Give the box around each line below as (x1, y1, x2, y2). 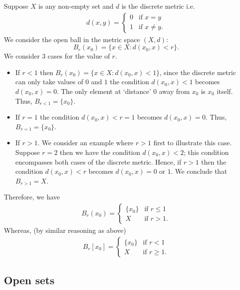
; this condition (184, 147, 229, 157)
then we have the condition (60, 147, 141, 157)
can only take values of (15, 76, 83, 87)
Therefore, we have (4, 192, 60, 202)
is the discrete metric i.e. (121, 1, 195, 11)
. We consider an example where (37, 137, 134, 148)
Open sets (4, 272, 55, 287)
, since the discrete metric (160, 67, 236, 77)
